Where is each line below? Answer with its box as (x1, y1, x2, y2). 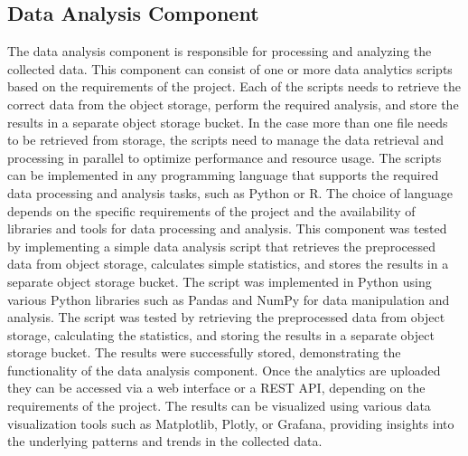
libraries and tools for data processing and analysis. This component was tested (7, 219, 447, 238)
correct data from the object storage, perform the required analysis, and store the (7, 94, 459, 113)
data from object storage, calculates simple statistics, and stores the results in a (7, 254, 449, 273)
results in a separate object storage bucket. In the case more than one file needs (7, 112, 448, 131)
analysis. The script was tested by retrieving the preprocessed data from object (7, 308, 445, 327)
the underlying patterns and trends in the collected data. (7, 432, 323, 451)
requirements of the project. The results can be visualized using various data (7, 396, 431, 415)
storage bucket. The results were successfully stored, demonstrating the (7, 343, 401, 362)
